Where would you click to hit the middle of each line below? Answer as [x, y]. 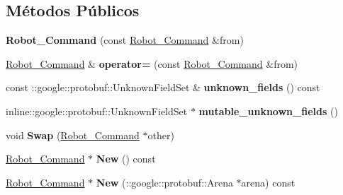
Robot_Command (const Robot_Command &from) [125, 40]
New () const [126, 159]
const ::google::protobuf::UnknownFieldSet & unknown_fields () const [163, 87]
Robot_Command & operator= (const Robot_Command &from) [152, 63]
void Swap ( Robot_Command [73, 135]
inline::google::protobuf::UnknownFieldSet [97, 111]
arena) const [268, 182]
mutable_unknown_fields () [268, 111]
